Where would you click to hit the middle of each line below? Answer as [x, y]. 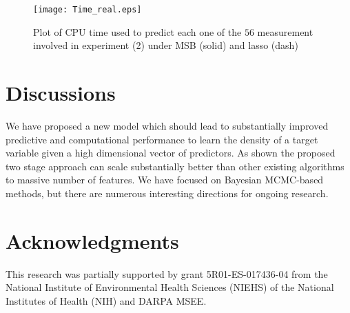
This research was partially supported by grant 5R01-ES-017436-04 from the [167, 273]
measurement [285, 31]
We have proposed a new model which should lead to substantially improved [167, 125]
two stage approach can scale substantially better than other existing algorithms [175, 166]
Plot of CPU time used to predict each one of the [137, 31]
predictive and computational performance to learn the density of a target [162, 139]
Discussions [61, 93]
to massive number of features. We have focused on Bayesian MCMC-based [165, 180]
